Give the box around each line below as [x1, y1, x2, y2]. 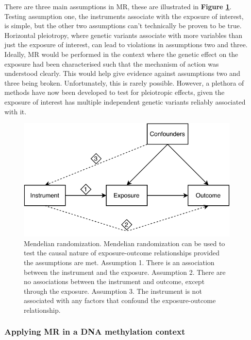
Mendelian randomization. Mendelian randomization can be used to [24, 238, 225, 248]
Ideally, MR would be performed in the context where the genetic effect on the [4, 49, 238, 59]
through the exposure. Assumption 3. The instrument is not [24, 286, 202, 296]
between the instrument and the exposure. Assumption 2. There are [24, 267, 226, 277]
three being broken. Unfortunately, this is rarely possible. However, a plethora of [4, 77, 244, 88]
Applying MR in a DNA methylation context [4, 325, 185, 338]
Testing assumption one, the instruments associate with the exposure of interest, [4, 11, 244, 21]
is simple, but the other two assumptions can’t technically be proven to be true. [4, 20, 242, 31]
